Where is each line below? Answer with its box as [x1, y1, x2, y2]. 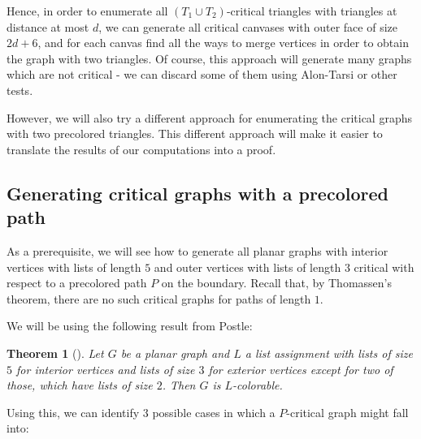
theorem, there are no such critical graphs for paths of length [7, 290, 311, 307]
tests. [7, 81, 33, 98]
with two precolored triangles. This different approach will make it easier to [7, 125, 383, 142]
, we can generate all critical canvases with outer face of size [98, 18, 397, 35]
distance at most [7, 18, 89, 35]
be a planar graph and [120, 344, 230, 361]
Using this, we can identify [7, 403, 140, 420]
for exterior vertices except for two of [208, 360, 393, 377]
